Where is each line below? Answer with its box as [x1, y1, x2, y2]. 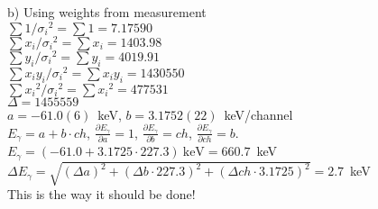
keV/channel [224, 104, 293, 123]
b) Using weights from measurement [7, 3, 207, 21]
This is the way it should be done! [7, 185, 196, 204]
